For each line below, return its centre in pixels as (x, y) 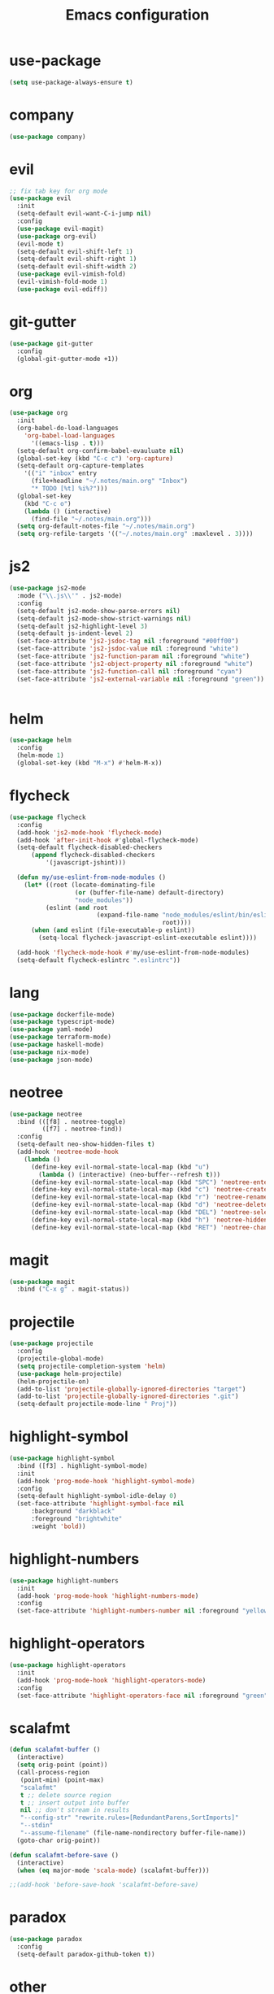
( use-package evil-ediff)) (62, 289)
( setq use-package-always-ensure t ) (71, 82)
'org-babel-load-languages (70, 435)
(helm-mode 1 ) (40, 755)
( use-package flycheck (48, 817)
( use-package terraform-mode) (61, 1037)
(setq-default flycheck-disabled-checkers (89, 847)
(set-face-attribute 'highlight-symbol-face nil (100, 1504)
